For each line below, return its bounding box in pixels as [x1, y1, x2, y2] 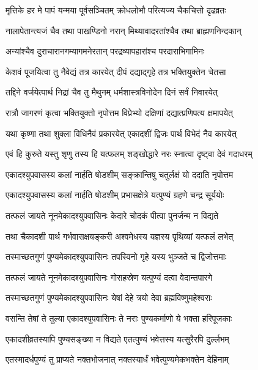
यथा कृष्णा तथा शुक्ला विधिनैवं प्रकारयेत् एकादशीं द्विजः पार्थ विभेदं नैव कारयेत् [6, 127, 237, 139]
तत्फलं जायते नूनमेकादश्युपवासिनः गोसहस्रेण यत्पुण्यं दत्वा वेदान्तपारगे [6, 270, 212, 283]
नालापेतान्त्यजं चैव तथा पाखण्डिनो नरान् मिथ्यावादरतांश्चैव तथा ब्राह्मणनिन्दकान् [6, 24, 241, 37]
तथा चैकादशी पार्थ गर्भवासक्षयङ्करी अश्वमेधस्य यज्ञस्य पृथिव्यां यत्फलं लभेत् [6, 229, 234, 242]
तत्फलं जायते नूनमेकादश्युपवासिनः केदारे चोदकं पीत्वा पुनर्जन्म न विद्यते [6, 209, 219, 221]
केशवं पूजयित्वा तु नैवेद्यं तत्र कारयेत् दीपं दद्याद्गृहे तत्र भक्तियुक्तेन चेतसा [6, 65, 226, 78]
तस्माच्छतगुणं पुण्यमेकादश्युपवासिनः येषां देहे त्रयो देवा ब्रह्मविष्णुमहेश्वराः [6, 291, 212, 304]
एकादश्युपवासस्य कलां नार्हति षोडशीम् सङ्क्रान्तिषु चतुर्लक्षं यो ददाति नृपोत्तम [6, 168, 234, 180]
